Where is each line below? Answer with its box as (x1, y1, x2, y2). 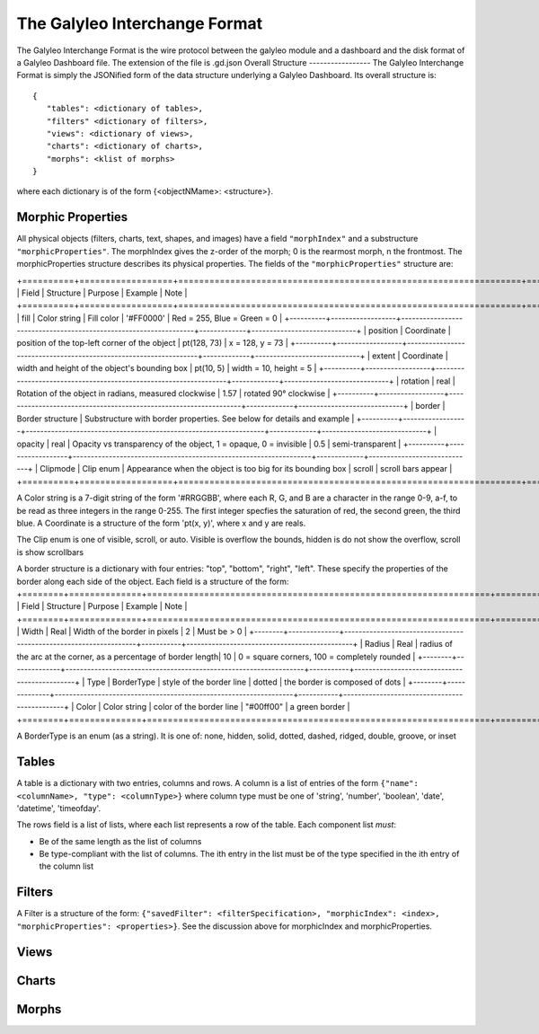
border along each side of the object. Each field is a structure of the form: (16, 576, 289, 587)
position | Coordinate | (368, 325, 451, 336)
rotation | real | (401, 376, 455, 386)
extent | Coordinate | (371, 350, 448, 361)
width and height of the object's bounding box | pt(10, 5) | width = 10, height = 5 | (16, 363, 317, 374)
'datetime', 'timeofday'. (16, 802, 102, 813)
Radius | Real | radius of (364, 639, 453, 650)
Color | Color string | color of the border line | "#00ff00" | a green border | (75, 702, 350, 712)
